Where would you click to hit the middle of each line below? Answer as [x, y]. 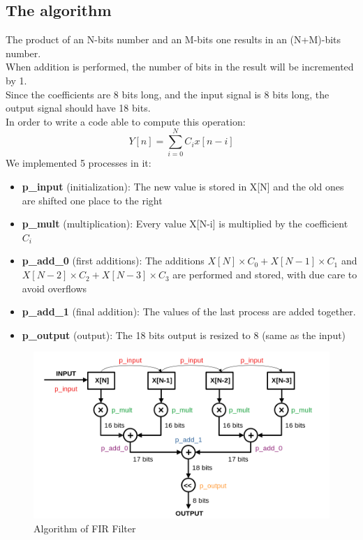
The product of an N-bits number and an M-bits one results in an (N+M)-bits [173, 39]
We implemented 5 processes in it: [79, 163]
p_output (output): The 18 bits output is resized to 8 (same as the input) [184, 335]
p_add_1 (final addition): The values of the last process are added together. [189, 312]
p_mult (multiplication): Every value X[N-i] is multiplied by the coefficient [185, 224]
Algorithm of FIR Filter [85, 528]
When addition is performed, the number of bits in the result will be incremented [180, 67]
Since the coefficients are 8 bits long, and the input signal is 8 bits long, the [168, 94]
